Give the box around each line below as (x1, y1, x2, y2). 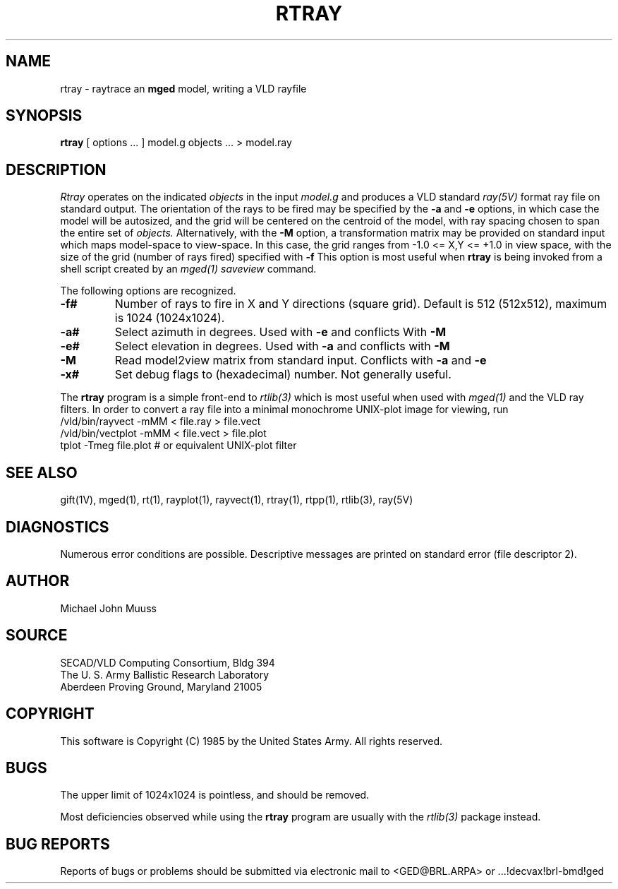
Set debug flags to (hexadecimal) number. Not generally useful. (114, 367, 452, 382)
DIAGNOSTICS (6, 518, 109, 536)
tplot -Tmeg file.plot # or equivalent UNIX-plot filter (60, 439, 297, 452)
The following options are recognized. (60, 285, 236, 297)
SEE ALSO (6, 463, 78, 482)
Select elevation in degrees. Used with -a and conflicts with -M (114, 339, 450, 354)
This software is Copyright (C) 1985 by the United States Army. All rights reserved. (60, 734, 443, 747)
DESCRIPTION (6, 160, 107, 179)
